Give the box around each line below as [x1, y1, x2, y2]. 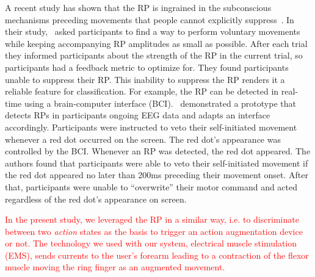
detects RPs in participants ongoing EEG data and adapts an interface [5, 109, 270, 121]
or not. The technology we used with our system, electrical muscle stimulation [5, 237, 297, 250]
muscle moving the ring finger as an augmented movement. [5, 261, 225, 273]
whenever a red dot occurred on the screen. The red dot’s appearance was [5, 132, 281, 145]
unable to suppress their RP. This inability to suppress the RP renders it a [5, 73, 285, 85]
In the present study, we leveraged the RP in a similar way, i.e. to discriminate [5, 213, 299, 226]
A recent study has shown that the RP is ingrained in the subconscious [5, 1, 272, 13]
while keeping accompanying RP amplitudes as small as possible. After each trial [5, 37, 308, 49]
